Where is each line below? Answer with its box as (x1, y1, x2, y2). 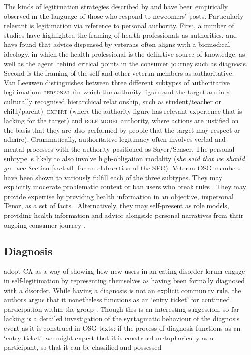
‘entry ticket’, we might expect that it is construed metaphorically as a (4, 332, 214, 342)
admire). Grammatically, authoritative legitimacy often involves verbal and (4, 134, 226, 144)
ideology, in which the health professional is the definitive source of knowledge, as (4, 48, 245, 59)
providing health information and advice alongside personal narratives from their (4, 210, 244, 220)
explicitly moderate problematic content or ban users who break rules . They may (4, 182, 246, 192)
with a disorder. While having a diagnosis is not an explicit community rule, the (4, 285, 241, 295)
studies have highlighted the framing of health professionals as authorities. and (4, 30, 237, 40)
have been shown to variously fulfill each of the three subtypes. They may (4, 172, 222, 182)
